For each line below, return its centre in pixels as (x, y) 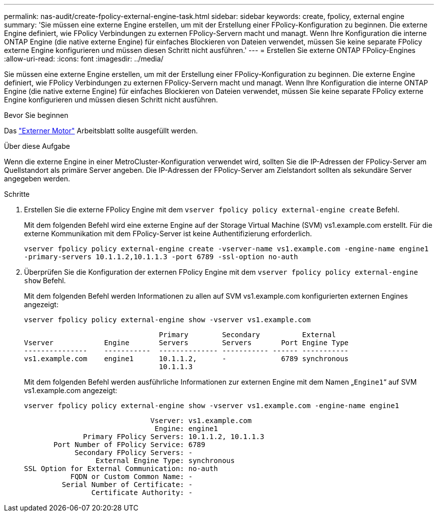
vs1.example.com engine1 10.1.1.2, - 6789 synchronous (186, 359)
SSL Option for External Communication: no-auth (121, 469)
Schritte (17, 194)
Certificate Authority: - (142, 493)
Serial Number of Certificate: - (127, 485)
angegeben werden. (37, 179)
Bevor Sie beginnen (36, 115)
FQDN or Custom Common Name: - (131, 477)
